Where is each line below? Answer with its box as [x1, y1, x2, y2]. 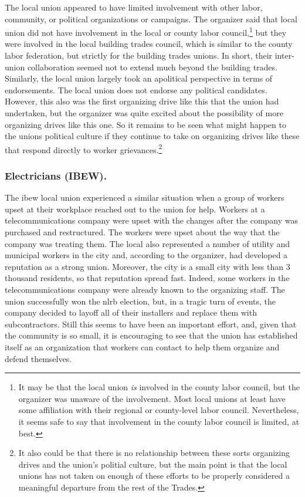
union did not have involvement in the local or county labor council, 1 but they [5, 25, 287, 38]
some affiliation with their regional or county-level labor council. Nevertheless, [18, 404, 299, 416]
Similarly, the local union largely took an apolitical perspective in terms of [5, 72, 273, 84]
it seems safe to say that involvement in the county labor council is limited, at [18, 415, 300, 427]
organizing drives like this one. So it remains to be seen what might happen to [5, 118, 286, 130]
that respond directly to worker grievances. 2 [5, 141, 162, 155]
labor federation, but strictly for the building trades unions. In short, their [5, 49, 273, 62]
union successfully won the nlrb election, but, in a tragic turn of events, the [5, 295, 276, 307]
